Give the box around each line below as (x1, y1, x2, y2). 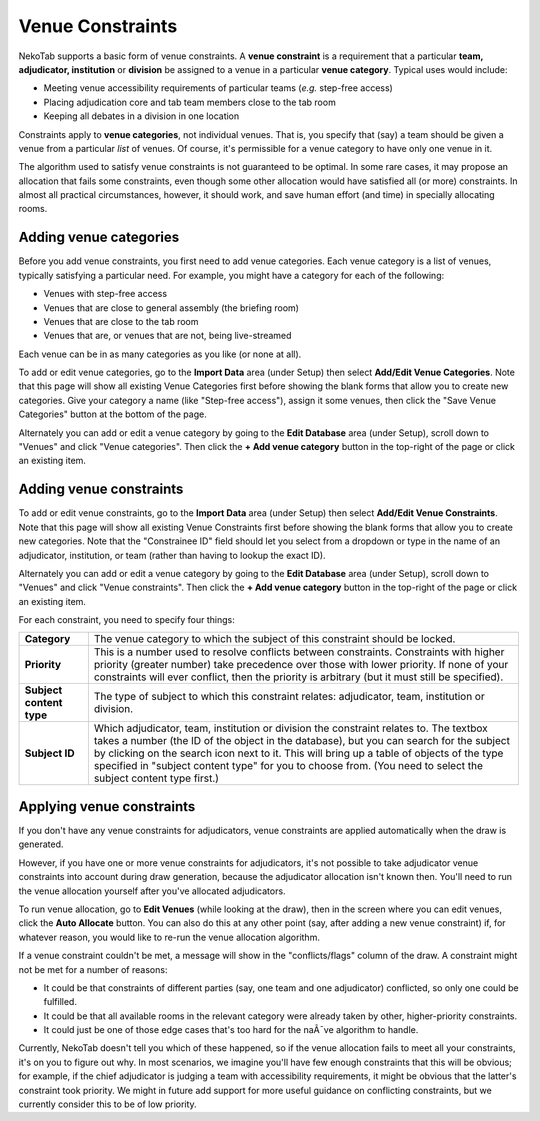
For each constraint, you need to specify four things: (18, 614, 235, 626)
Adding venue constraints (18, 481, 184, 498)
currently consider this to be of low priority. (18, 1098, 197, 1110)
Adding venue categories (18, 229, 180, 246)
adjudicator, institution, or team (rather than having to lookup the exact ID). (18, 549, 326, 561)
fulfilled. (43, 996, 77, 1008)
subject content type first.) (93, 771, 220, 785)
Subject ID (24, 746, 75, 760)
